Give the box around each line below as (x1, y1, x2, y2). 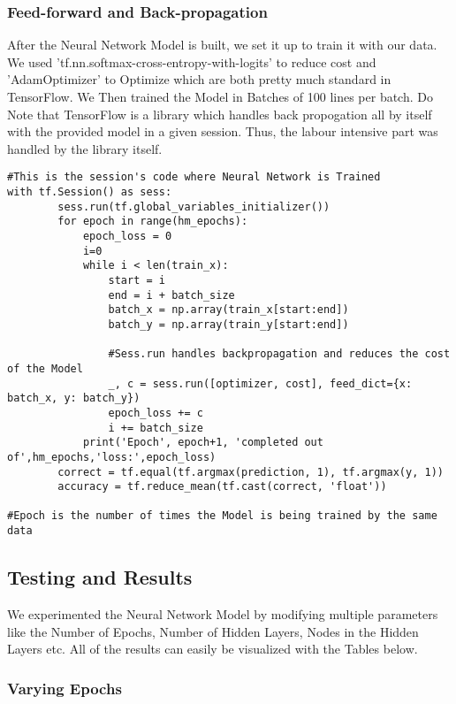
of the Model (7, 362, 83, 375)
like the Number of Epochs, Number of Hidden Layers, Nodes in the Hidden (7, 622, 419, 640)
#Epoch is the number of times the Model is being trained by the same (7, 509, 437, 523)
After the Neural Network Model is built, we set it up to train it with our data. (7, 35, 437, 54)
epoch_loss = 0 (82, 230, 172, 242)
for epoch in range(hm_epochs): (57, 215, 248, 228)
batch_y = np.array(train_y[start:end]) (108, 318, 349, 331)
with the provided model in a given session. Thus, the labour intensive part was (7, 122, 438, 141)
